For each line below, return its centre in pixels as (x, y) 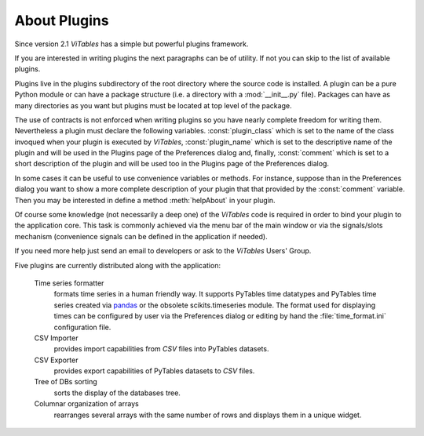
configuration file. (82, 327)
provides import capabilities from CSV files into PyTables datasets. (161, 349)
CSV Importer (56, 338)
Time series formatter (69, 283)
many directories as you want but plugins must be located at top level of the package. (153, 105)
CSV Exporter (56, 360)
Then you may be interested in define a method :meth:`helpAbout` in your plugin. (145, 200)
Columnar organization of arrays (86, 404)
